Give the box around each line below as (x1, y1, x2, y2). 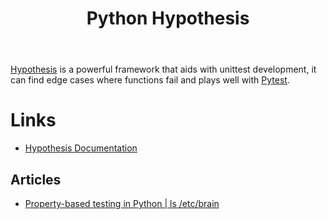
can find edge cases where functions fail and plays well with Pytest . (10, 74, 290, 86)
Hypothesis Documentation (24, 142, 138, 154)
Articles (10, 171, 62, 188)
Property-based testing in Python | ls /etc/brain (24, 197, 220, 209)
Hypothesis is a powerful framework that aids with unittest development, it (10, 63, 317, 76)
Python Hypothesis (86, 7, 250, 30)
